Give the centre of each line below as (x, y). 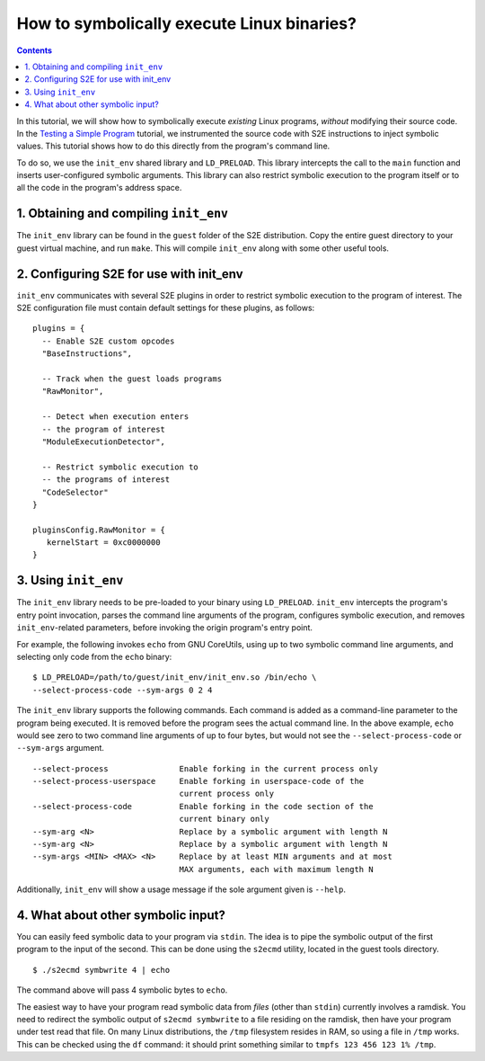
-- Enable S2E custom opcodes (108, 341)
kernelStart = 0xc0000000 (103, 543)
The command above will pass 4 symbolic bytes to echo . (122, 990)
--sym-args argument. (61, 748)
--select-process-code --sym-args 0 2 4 (123, 690)
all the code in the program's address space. (99, 188)
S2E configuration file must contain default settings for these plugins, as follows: (166, 308)
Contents (35, 50)
